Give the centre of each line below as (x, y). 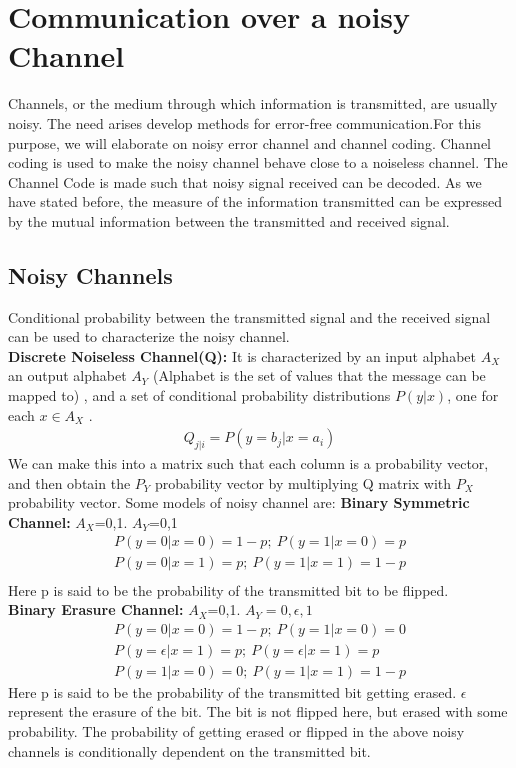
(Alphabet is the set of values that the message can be (319, 375)
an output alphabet (67, 375)
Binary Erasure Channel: (96, 609)
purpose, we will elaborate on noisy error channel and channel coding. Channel (249, 142)
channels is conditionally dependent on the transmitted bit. (189, 750)
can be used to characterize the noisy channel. (149, 336)
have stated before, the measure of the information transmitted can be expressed (255, 201)
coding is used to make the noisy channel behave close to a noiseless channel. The (258, 162)
